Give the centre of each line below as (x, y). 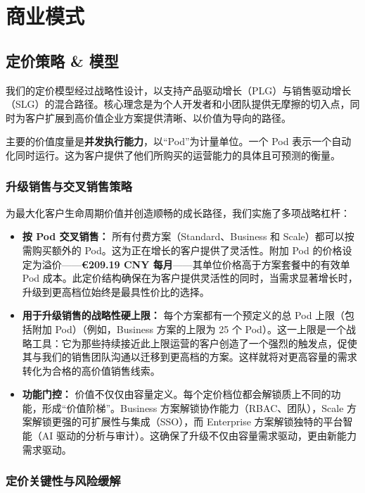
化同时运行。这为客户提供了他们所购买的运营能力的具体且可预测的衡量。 (173, 155)
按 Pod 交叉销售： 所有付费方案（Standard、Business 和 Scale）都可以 (183, 236)
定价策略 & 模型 (62, 60)
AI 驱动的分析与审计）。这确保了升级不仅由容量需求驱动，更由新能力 (199, 436)
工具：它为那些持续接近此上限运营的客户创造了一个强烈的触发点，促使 (194, 343)
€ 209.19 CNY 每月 (127, 264)
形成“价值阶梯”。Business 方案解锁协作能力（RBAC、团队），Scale (193, 407)
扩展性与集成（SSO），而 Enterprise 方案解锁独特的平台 (217, 422)
